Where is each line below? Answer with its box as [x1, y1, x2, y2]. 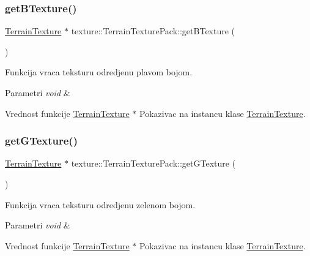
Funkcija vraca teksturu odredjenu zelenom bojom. [5, 198, 196, 211]
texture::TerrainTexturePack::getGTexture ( [71, 157, 236, 170]
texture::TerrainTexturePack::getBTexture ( [71, 24, 235, 37]
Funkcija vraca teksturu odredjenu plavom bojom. [5, 66, 193, 78]
